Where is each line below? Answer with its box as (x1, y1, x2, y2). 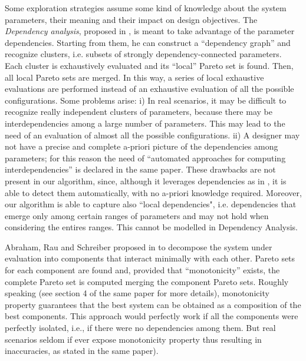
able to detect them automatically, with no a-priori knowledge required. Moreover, (5, 186, 302, 198)
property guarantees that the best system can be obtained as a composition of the (5, 298, 301, 310)
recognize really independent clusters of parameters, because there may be (5, 105, 272, 118)
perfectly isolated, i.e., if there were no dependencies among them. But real (5, 322, 276, 334)
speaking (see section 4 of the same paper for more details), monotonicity (5, 287, 269, 299)
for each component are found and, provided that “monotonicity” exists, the (5, 264, 280, 276)
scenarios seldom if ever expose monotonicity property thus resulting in (5, 333, 262, 345)
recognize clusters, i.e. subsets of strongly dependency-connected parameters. (5, 48, 282, 60)
